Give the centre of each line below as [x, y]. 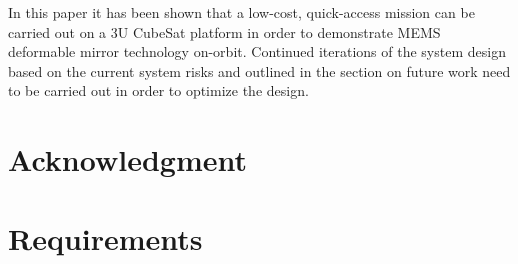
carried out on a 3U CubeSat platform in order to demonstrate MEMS [224, 31]
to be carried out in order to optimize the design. [158, 90]
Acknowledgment [127, 159]
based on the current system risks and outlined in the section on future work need [259, 70]
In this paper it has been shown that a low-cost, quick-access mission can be [241, 12]
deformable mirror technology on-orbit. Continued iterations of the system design [257, 51]
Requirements [105, 237]
